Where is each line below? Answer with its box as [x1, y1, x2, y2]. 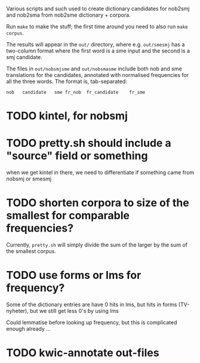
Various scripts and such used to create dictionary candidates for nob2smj [6, 5, 190, 12]
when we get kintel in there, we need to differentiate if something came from [6, 169, 195, 176]
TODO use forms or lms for [6, 269, 141, 282]
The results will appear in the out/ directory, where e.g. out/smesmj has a [6, 41, 185, 48]
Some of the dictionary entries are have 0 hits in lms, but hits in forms [6, 301, 177, 308]
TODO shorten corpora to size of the [6, 196, 189, 210]
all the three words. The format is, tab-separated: [6, 78, 127, 85]
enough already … [6, 325, 51, 332]
